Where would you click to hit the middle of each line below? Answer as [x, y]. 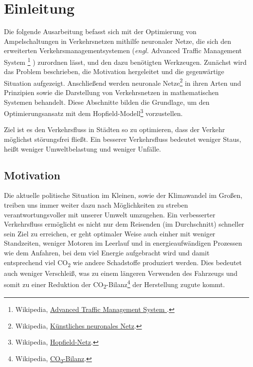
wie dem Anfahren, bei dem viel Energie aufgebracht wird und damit [107, 252]
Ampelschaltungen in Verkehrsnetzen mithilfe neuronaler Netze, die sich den [118, 41]
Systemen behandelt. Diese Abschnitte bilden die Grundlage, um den [107, 102]
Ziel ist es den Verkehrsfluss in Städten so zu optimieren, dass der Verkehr [115, 129]
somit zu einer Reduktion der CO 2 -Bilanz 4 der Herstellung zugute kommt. [115, 284]
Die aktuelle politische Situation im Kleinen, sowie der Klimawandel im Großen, [123, 195]
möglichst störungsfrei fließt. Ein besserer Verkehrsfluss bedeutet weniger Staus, [123, 139]
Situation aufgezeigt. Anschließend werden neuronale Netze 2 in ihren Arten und [123, 82]
